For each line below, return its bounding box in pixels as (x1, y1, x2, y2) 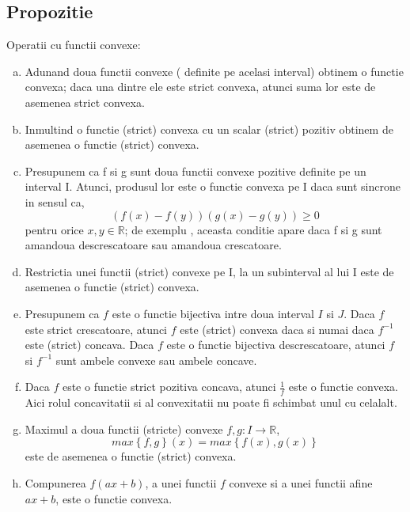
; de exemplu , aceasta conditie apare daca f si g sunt (124, 221, 382, 237)
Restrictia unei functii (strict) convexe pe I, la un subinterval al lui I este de (25, 263, 394, 279)
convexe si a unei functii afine (229, 474, 373, 491)
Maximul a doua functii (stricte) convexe (25, 420, 223, 437)
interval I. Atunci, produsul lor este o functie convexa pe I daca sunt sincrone (25, 178, 401, 195)
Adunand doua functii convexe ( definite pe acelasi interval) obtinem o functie (25, 63, 404, 79)
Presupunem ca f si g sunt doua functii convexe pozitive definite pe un (25, 162, 366, 179)
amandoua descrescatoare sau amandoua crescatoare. (25, 237, 282, 253)
